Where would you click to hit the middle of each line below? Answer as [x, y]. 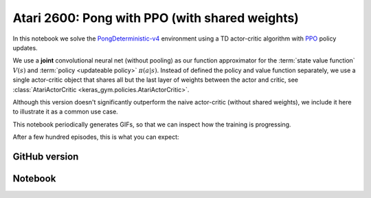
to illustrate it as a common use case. [65, 112]
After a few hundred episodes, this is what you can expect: [96, 137]
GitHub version [46, 156]
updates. [25, 47]
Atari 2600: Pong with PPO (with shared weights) [156, 18]
